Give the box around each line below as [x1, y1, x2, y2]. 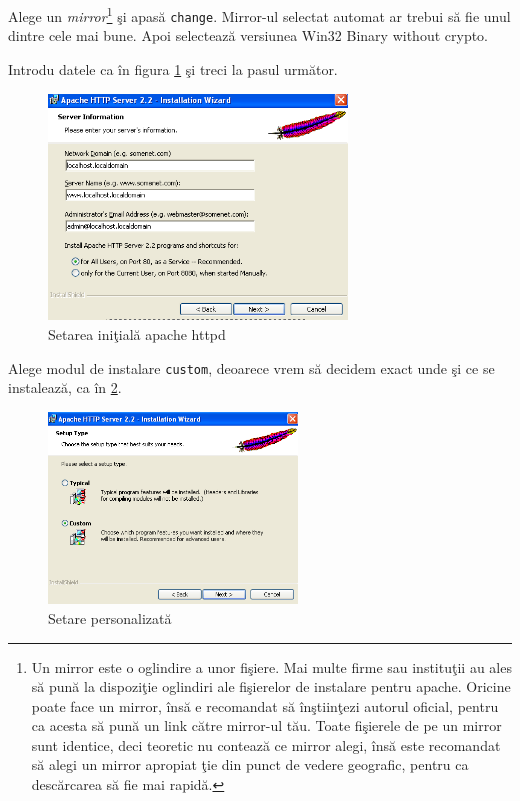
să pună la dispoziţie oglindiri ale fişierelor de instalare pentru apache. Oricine [31, 676, 511, 697]
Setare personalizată [48, 607, 172, 628]
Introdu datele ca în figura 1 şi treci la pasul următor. [8, 58, 338, 79]
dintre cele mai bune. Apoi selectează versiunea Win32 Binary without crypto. [8, 25, 489, 46]
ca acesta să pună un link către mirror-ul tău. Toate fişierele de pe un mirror [31, 715, 502, 736]
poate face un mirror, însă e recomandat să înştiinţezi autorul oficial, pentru [31, 695, 499, 716]
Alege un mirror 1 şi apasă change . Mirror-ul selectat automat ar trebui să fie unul [8, 3, 511, 26]
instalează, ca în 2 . [8, 377, 122, 398]
